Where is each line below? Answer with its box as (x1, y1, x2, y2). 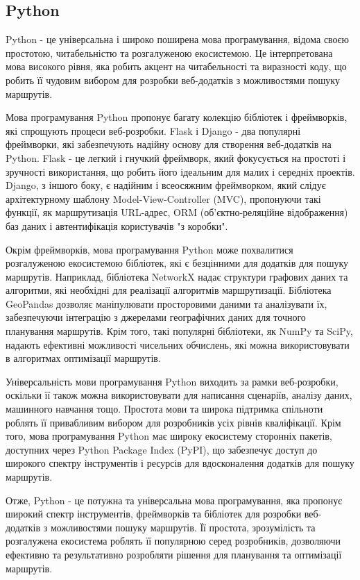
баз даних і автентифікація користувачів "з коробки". (6, 218, 228, 233)
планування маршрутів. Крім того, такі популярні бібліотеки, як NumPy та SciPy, (6, 324, 353, 338)
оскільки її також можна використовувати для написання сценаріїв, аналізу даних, (6, 388, 352, 402)
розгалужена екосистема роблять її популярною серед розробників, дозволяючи (6, 533, 341, 548)
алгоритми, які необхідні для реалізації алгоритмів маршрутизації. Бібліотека (6, 283, 332, 297)
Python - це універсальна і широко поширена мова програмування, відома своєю (6, 32, 350, 47)
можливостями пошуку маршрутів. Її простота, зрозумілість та (50, 520, 316, 534)
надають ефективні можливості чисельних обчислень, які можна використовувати (6, 337, 350, 351)
